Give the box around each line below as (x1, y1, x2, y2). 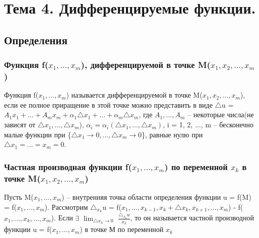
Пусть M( (4, 192, 34, 202)
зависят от (4, 119, 36, 130)
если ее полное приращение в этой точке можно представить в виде (4, 99, 213, 110)
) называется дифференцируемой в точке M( (66, 90, 203, 100)
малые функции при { (4, 129, 72, 139)
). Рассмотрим (44, 201, 88, 212)
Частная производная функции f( (4, 160, 132, 173)
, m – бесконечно (201, 119, 253, 130)
